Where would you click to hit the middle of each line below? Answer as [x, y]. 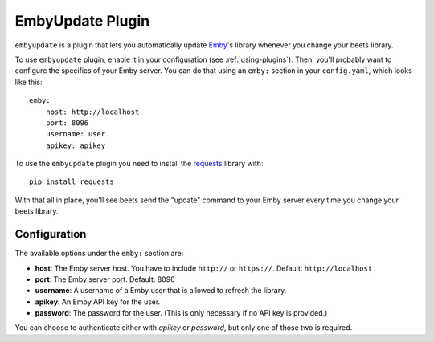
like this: [29, 82]
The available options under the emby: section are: [99, 254]
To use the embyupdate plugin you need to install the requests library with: [139, 164]
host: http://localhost [92, 112]
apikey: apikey [76, 145]
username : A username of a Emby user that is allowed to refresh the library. [161, 291]
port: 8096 [67, 123]
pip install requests [72, 182]
